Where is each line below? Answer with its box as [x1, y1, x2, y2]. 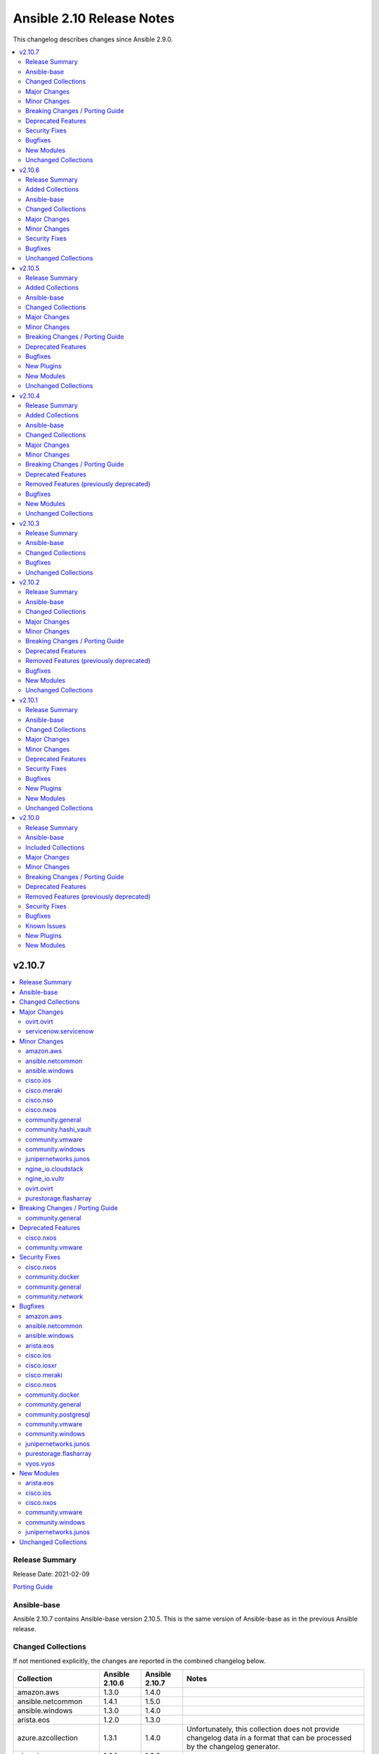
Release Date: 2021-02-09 [13, 1569, 90, 1578]
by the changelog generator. [186, 1742, 281, 1752]
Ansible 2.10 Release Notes [13, 11, 175, 26]
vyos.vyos [25, 1459, 55, 1468]
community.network [25, 1292, 84, 1301]
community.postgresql [25, 1410, 91, 1419]
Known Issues [25, 921, 66, 930]
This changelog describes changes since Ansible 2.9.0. [13, 35, 173, 43]
